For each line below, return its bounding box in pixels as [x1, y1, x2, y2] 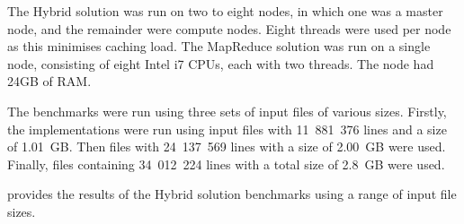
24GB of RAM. [7, 72, 92, 90]
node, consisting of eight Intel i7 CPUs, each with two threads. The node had [7, 54, 434, 73]
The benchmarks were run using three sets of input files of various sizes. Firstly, [7, 101, 447, 120]
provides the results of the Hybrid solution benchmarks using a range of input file [7, 185, 457, 203]
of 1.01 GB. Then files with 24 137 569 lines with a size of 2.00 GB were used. [7, 137, 446, 156]
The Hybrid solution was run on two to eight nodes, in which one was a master [7, 2, 443, 20]
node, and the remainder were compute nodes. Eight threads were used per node [7, 19, 451, 38]
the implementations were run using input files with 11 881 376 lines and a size [7, 119, 447, 138]
